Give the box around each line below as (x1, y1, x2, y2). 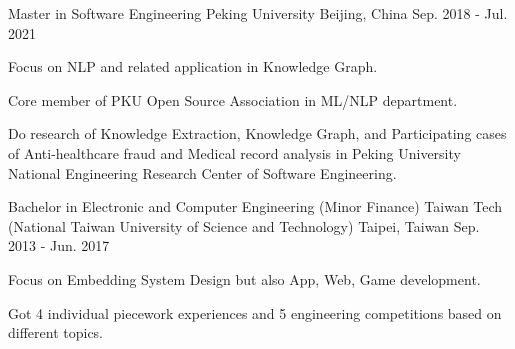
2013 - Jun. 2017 (8, 235, 110, 256)
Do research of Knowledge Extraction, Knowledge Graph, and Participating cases (8, 123, 507, 144)
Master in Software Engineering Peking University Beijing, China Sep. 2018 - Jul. (8, 3, 508, 23)
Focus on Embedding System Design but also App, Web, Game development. (8, 268, 481, 289)
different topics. (8, 322, 104, 343)
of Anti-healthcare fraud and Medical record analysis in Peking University (8, 142, 461, 163)
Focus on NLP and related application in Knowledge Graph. (8, 56, 378, 77)
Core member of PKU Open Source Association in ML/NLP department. (8, 89, 458, 110)
